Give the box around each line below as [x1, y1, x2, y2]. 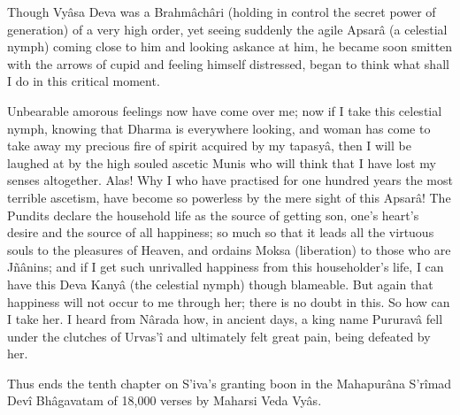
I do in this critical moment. [7, 72, 160, 90]
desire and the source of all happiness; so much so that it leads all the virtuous [7, 223, 434, 242]
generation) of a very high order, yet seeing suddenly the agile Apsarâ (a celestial [7, 19, 448, 38]
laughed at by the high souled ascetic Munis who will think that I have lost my [7, 153, 436, 172]
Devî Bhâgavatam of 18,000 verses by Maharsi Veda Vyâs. [7, 391, 322, 410]
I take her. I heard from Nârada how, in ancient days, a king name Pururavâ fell [7, 310, 443, 328]
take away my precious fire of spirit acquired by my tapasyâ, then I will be [7, 136, 411, 155]
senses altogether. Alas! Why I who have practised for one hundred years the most [7, 171, 453, 189]
